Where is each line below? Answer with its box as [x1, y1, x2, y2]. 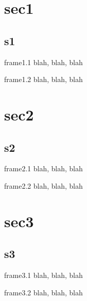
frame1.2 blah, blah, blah [4, 74, 83, 85]
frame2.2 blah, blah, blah [4, 180, 83, 191]
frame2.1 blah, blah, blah [4, 163, 83, 174]
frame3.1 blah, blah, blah [4, 270, 83, 280]
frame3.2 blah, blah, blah [4, 287, 83, 297]
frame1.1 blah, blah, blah [4, 56, 83, 67]
